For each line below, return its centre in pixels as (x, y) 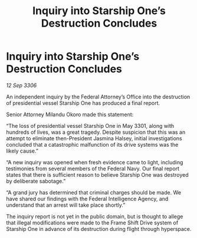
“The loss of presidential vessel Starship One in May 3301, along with (90, 125)
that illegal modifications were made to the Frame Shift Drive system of (92, 223)
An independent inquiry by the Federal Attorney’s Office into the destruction (98, 97)
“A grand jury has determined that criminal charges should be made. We (94, 192)
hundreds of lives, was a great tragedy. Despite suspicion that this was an (96, 132)
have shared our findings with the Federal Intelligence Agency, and (87, 199)
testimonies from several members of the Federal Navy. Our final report (93, 168)
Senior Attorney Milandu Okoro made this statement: (70, 114)
